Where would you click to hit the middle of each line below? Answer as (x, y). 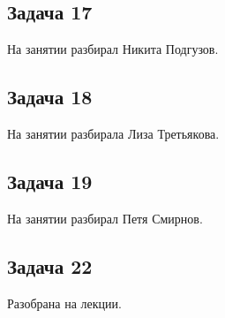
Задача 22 (50, 265)
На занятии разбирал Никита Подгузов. (113, 49)
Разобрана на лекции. (64, 303)
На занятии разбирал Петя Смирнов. (105, 218)
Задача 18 (50, 97)
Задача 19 (50, 181)
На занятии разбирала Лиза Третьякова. (113, 133)
